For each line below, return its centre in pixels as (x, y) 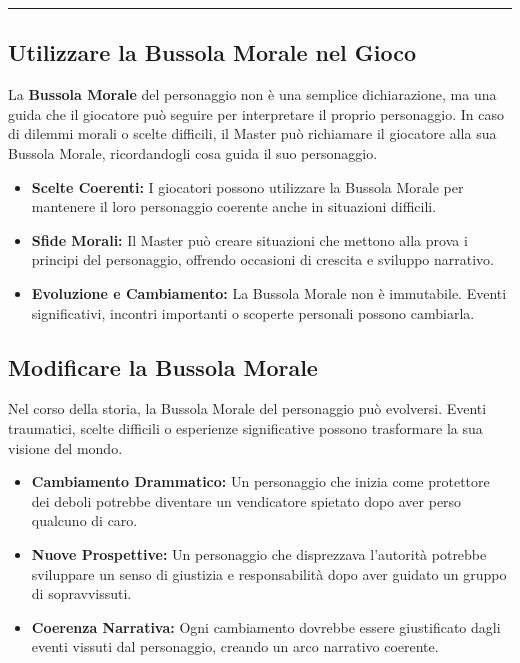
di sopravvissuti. (81, 593)
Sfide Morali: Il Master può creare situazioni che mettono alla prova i (249, 239)
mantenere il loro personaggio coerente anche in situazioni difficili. (234, 206)
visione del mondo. (65, 447)
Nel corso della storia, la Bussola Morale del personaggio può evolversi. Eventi (247, 408)
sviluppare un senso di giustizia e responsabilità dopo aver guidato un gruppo (269, 573)
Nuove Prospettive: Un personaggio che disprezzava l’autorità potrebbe (259, 553)
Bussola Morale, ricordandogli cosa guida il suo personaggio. (193, 152)
